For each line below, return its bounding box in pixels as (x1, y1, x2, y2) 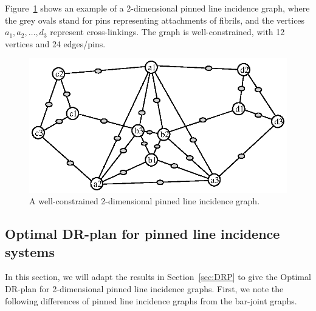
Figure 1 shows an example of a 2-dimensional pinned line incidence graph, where (5, 2, 310, 14)
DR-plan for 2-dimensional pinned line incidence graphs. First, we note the (5, 282, 284, 295)
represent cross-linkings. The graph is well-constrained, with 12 (50, 25, 285, 38)
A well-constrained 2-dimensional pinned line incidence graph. (29, 195, 260, 207)
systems (5, 242, 55, 261)
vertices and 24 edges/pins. (5, 37, 106, 50)
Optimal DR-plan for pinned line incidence (5, 224, 280, 243)
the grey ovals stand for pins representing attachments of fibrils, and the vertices (5, 13, 305, 26)
